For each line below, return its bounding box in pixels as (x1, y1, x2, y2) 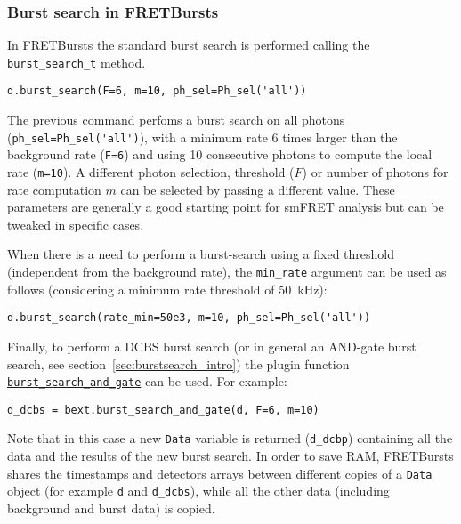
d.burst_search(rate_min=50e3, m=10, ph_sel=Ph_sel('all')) (7, 311, 371, 325)
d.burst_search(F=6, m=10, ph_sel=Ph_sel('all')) (7, 85, 307, 98)
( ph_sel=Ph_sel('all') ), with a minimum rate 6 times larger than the (7, 127, 398, 146)
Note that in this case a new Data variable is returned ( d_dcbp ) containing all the (7, 429, 453, 447)
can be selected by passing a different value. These (120, 180, 395, 198)
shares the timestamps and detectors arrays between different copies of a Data (7, 464, 433, 482)
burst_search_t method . (7, 52, 146, 71)
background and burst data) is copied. (7, 499, 215, 518)
